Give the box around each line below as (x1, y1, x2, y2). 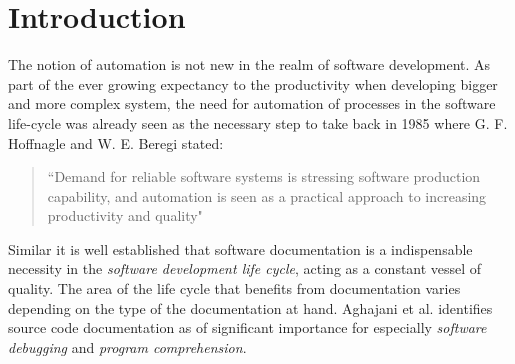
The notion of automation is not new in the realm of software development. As (8, 54, 491, 75)
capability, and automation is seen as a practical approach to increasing (47, 185, 487, 206)
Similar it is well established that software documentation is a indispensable (8, 238, 473, 259)
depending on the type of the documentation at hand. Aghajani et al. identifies (8, 297, 493, 318)
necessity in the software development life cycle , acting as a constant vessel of (8, 258, 482, 279)
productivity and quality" (47, 205, 203, 226)
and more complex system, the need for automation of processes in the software (8, 93, 496, 114)
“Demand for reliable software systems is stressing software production (47, 166, 481, 187)
